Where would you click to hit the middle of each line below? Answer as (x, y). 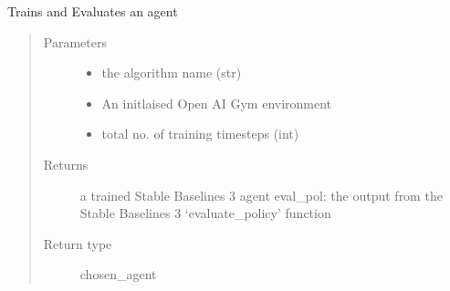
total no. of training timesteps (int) (200, 134)
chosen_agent (118, 274)
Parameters (75, 42)
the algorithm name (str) (172, 73)
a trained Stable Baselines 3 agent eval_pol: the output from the (261, 195)
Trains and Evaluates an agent (93, 11)
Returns (66, 164)
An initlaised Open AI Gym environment (217, 103)
